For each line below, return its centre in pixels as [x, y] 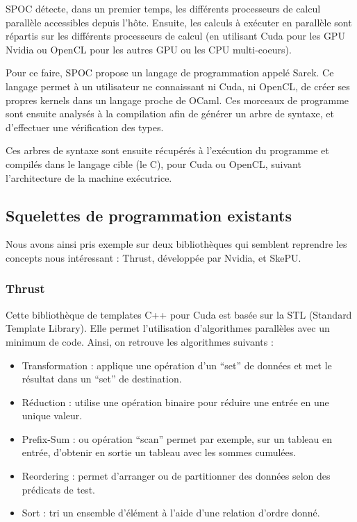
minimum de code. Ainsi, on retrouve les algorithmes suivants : [140, 341]
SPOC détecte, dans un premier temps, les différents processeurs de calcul [163, 8]
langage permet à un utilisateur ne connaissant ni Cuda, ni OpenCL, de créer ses [178, 86]
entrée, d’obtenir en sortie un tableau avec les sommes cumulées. [159, 452]
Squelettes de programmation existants [149, 215]
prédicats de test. [58, 489]
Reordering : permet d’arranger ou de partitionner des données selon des [176, 476]
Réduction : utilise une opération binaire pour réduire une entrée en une [175, 402]
